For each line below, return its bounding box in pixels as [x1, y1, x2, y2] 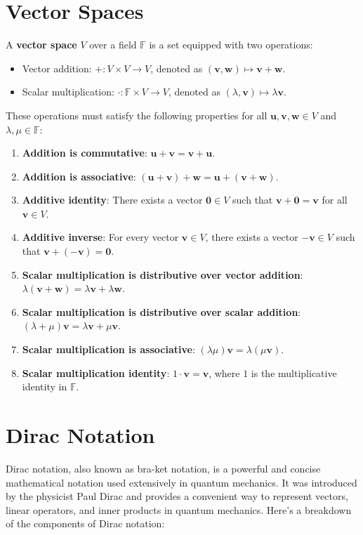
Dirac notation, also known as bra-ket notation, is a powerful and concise [6, 461, 321, 475]
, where [209, 365, 240, 380]
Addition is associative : [22, 169, 136, 183]
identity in [22, 379, 67, 394]
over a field [89, 37, 137, 52]
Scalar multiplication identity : [22, 365, 170, 380]
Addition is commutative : [22, 145, 147, 160]
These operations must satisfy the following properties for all [6, 107, 268, 122]
